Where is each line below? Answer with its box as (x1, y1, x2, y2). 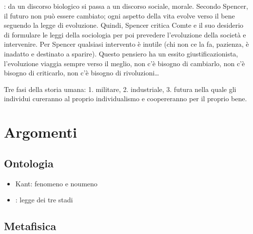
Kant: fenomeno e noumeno (15, 178, 97, 188)
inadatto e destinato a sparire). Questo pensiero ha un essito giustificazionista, (4, 48, 238, 58)
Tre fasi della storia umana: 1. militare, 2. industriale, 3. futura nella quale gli (4, 84, 236, 94)
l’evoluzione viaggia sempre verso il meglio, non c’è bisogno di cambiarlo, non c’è (4, 58, 245, 68)
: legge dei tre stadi (15, 195, 73, 205)
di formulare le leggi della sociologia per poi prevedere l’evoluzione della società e (4, 29, 246, 39)
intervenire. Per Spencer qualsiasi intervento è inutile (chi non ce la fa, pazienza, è (4, 39, 249, 49)
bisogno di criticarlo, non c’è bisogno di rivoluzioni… (4, 68, 159, 78)
